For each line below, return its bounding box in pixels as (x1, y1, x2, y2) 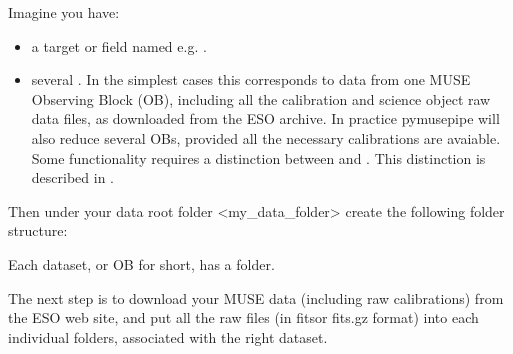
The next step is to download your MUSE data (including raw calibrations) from (8, 287, 504, 308)
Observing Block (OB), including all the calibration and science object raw (31, 88, 491, 109)
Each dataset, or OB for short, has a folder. (8, 253, 275, 274)
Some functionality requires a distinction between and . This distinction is (31, 147, 486, 168)
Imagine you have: (8, 2, 120, 22)
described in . (31, 167, 114, 188)
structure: (8, 220, 68, 241)
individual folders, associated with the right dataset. (8, 326, 328, 347)
